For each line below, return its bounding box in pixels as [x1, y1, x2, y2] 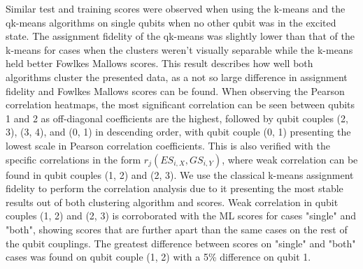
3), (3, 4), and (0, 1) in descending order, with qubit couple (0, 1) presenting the [6, 124, 351, 139]
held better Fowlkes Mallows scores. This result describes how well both [6, 56, 313, 71]
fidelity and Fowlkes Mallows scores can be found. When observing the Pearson [6, 83, 345, 98]
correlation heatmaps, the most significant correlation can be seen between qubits [6, 97, 355, 112]
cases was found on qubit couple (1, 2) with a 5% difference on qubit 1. [6, 249, 311, 264]
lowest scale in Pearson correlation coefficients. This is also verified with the [6, 138, 330, 152]
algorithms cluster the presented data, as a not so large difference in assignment [6, 69, 348, 84]
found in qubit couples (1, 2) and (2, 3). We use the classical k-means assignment [6, 167, 354, 182]
